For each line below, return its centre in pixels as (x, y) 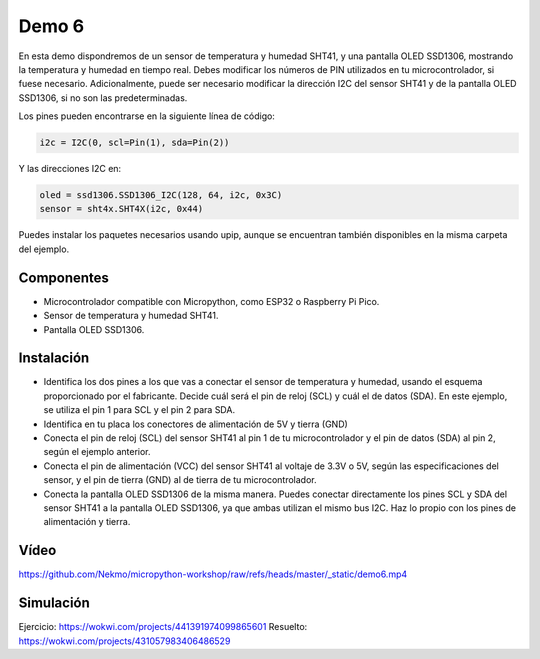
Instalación (54, 358)
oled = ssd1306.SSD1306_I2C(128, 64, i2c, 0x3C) (161, 195)
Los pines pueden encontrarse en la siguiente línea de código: (146, 116)
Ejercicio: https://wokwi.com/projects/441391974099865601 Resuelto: (163, 627)
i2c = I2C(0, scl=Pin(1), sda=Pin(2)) (134, 143)
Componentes (64, 277)
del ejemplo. (44, 249)
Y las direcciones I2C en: (70, 169)
